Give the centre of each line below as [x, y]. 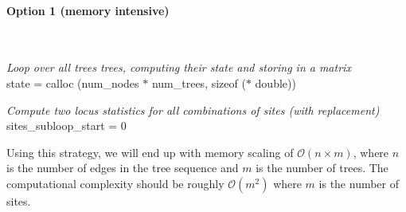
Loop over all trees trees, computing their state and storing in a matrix [179, 67]
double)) [275, 82]
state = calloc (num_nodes [73, 82]
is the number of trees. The [322, 168]
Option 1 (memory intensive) [88, 10]
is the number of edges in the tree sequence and [123, 168]
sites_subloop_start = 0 [66, 126]
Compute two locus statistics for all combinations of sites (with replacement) [193, 110]
